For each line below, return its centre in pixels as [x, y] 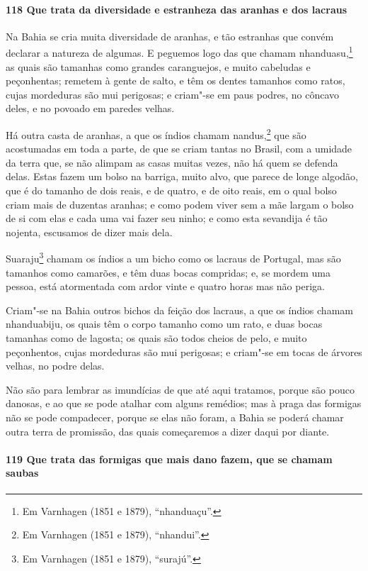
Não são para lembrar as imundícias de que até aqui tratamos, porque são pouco [180, 389]
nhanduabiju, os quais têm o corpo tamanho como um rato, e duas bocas [164, 324]
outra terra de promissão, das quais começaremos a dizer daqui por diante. [168, 431]
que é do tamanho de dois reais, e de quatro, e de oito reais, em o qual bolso [171, 190]
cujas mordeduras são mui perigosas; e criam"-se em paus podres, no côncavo [173, 94]
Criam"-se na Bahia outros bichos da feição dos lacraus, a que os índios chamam [179, 310]
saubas [22, 473]
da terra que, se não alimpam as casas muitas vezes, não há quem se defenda [172, 162]
